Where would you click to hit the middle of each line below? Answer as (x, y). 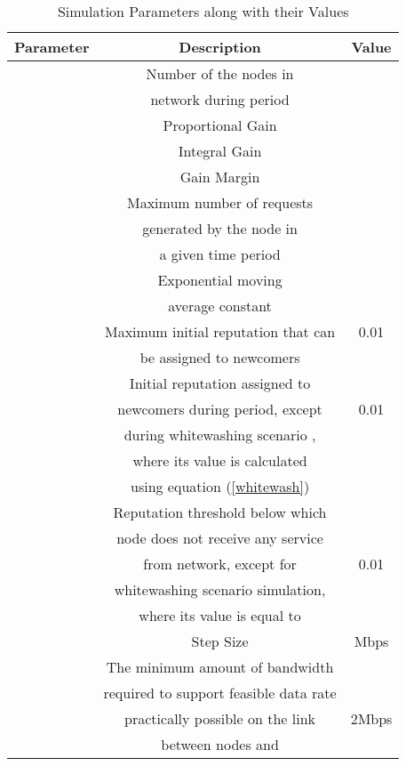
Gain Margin (220, 177)
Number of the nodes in (220, 73)
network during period (220, 99)
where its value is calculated (220, 460)
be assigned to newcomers (220, 357)
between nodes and (220, 744)
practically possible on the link (220, 718)
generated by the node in (220, 228)
